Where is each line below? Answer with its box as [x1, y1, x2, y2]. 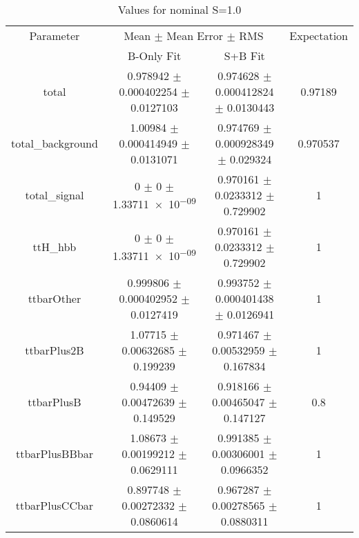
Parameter [29, 28, 80, 43]
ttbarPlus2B [25, 342, 84, 358]
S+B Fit [224, 48, 265, 63]
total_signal [25, 187, 84, 203]
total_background [11, 135, 98, 151]
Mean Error [166, 28, 224, 43]
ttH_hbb [32, 239, 77, 255]
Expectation [289, 28, 348, 43]
